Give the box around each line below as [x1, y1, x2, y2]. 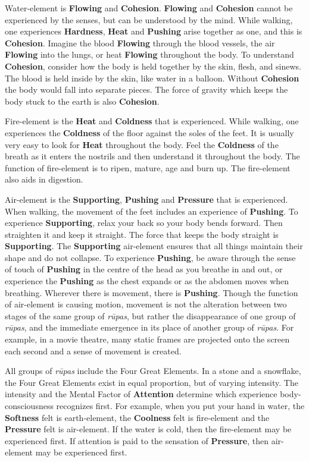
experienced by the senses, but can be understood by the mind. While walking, [5, 13, 293, 26]
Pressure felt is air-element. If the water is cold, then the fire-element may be [5, 423, 292, 435]
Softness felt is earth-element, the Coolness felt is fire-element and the [5, 411, 270, 423]
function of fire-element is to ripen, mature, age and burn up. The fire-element [5, 161, 291, 174]
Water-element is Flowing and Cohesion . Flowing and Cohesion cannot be [5, 2, 293, 14]
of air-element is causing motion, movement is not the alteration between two [5, 298, 287, 310]
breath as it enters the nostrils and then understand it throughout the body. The [5, 150, 300, 162]
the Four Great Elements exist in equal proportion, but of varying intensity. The [5, 376, 298, 388]
